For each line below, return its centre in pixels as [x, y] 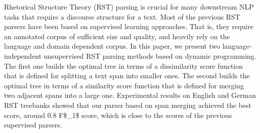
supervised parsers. [33, 125]
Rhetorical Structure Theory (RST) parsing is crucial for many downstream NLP [129, 7]
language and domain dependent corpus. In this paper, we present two [112, 46]
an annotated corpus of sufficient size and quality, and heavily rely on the [117, 36]
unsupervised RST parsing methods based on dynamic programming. [150, 55]
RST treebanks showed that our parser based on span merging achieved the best [128, 105]
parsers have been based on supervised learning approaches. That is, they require [129, 26]
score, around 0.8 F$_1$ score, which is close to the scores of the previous [118, 115]
